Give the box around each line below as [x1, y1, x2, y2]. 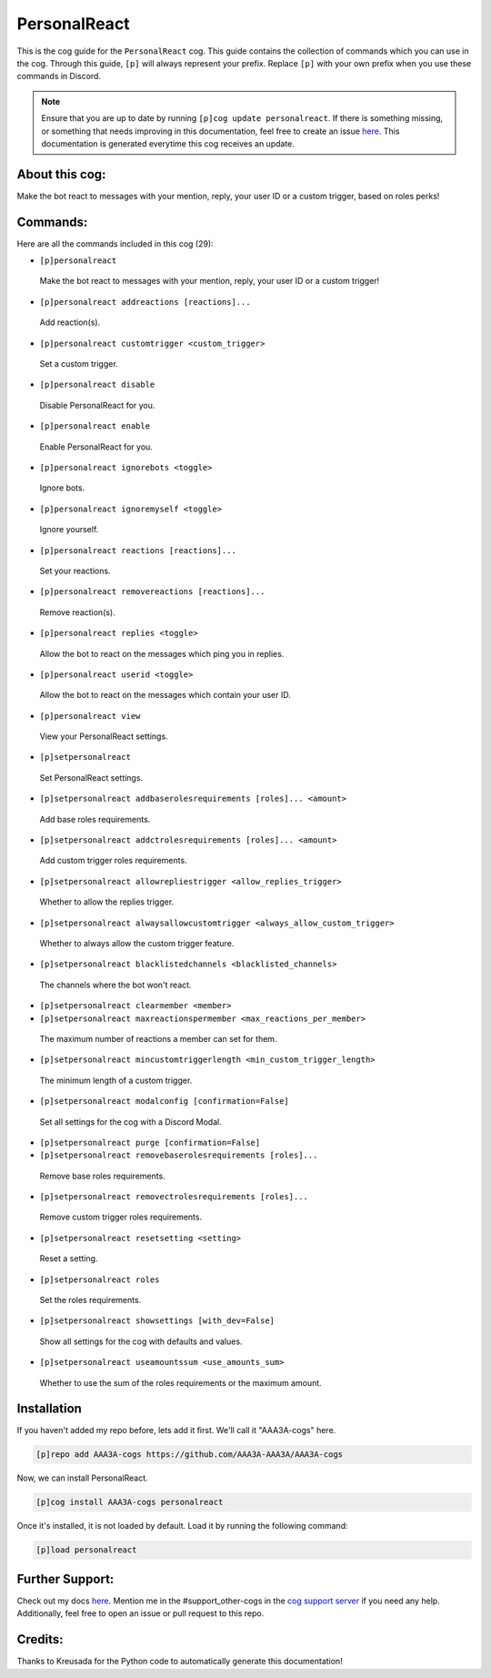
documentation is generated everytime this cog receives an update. [41, 137, 296, 149]
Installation [16, 1401, 82, 1417]
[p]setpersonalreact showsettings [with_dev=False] [39, 1316, 276, 1326]
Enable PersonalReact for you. [39, 441, 154, 452]
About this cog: [16, 167, 106, 182]
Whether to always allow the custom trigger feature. [39, 937, 235, 948]
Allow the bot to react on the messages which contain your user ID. [39, 690, 291, 701]
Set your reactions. [39, 565, 111, 576]
